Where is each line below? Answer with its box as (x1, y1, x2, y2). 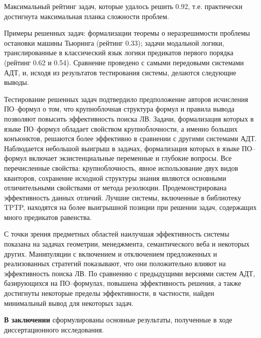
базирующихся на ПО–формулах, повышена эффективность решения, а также (4, 278, 241, 288)
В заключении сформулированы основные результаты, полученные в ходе (4, 314, 232, 325)
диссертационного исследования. (4, 324, 104, 334)
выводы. (4, 77, 29, 87)
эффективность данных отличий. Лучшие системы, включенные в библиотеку (4, 192, 241, 202)
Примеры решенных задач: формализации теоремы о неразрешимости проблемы (4, 28, 250, 38)
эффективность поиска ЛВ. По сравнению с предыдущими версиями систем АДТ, (4, 268, 255, 278)
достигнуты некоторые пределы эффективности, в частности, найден (4, 288, 214, 298)
